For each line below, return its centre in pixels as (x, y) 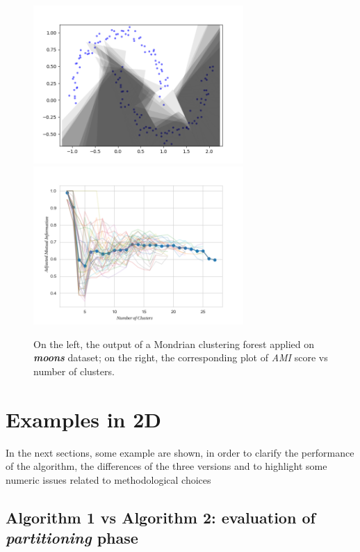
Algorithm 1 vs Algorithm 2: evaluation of (161, 517)
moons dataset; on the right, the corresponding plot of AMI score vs (181, 357)
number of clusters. (74, 371)
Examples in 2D (84, 419)
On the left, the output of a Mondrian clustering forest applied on (174, 344)
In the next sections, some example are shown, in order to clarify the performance (180, 452)
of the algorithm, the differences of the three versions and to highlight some (166, 466)
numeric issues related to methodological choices (108, 479)
